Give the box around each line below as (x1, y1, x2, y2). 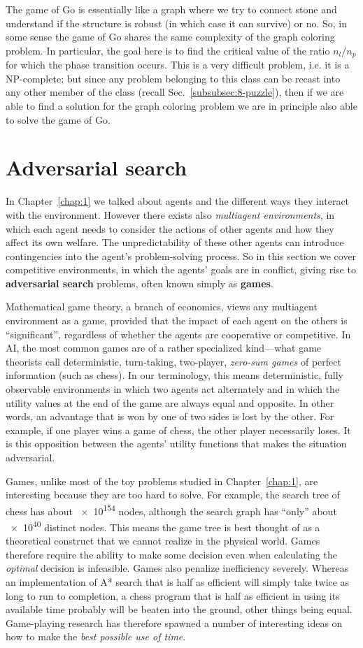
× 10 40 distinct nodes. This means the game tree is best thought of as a (10, 518, 320, 534)
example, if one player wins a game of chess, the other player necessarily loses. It (6, 422, 351, 437)
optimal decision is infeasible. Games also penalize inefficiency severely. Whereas (6, 561, 349, 575)
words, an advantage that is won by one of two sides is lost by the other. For (6, 409, 334, 424)
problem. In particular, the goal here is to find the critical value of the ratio (6, 43, 330, 57)
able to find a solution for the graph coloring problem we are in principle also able (6, 99, 357, 113)
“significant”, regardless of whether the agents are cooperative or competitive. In (6, 326, 351, 341)
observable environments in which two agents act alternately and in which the (6, 382, 340, 396)
